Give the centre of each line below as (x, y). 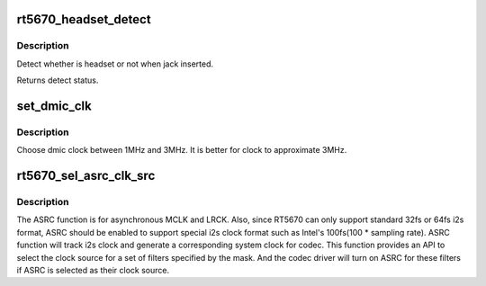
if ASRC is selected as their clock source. (93, 271)
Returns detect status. (58, 80)
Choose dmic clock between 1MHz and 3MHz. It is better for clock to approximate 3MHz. (182, 150)
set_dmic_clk (54, 106)
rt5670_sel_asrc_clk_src (86, 176)
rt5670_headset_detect (84, 19)
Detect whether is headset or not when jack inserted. (115, 64)
